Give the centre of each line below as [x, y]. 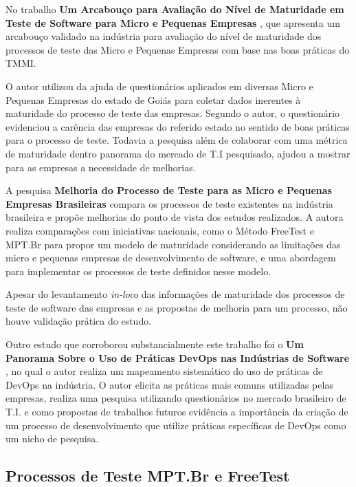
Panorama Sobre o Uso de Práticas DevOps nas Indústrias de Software [178, 357]
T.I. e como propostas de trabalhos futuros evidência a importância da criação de [177, 412]
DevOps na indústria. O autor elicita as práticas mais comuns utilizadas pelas [169, 384]
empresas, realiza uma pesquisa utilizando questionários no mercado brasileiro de [176, 398]
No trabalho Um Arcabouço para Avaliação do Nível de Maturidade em [175, 9]
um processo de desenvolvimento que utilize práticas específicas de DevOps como [176, 425]
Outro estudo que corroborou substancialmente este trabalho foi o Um [155, 344]
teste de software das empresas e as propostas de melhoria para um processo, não [177, 307]
